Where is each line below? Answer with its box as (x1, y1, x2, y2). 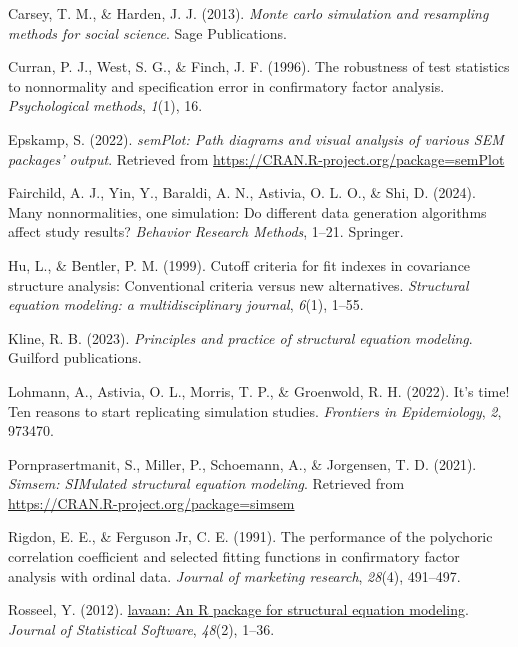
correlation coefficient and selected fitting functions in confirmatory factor (8, 546, 460, 567)
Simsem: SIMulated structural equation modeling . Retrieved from (8, 473, 405, 494)
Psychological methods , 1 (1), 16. (8, 95, 203, 116)
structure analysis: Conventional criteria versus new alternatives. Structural (8, 274, 469, 295)
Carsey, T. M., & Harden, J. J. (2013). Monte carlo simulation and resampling (8, 3, 489, 23)
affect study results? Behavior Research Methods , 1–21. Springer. (8, 221, 404, 242)
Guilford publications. (8, 347, 142, 368)
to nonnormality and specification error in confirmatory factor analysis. (8, 75, 445, 96)
